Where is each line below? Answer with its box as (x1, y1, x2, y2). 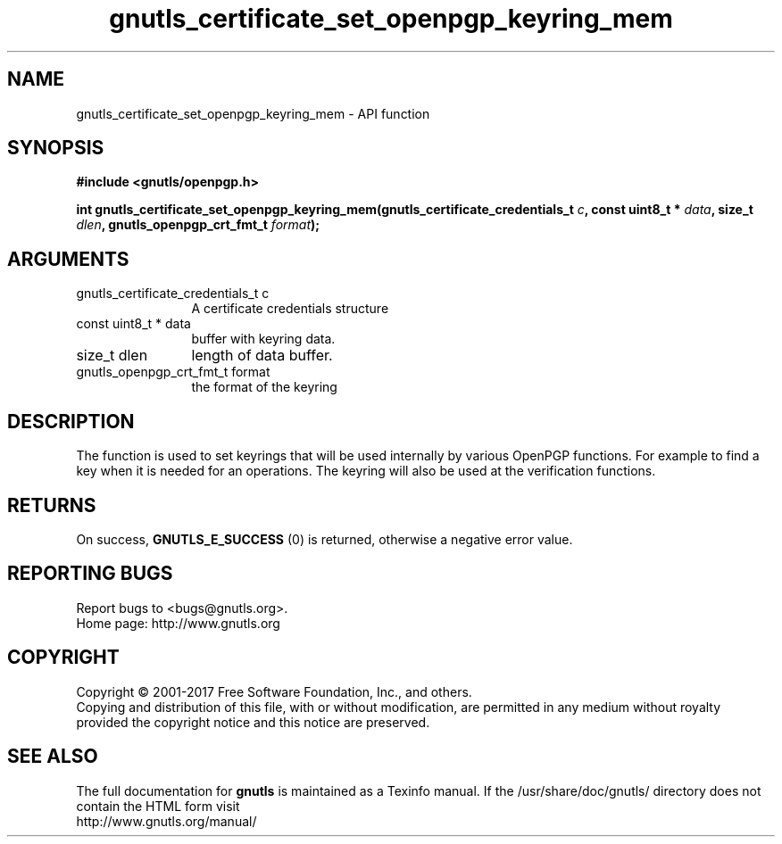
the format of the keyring (191, 379, 337, 395)
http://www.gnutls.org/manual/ (76, 813, 257, 829)
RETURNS (7, 493, 96, 517)
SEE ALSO (7, 745, 98, 768)
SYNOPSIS (7, 137, 104, 160)
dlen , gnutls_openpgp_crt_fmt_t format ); (76, 217, 320, 233)
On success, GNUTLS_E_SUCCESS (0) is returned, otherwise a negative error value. (76, 531, 573, 547)
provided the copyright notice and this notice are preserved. (76, 714, 430, 730)
